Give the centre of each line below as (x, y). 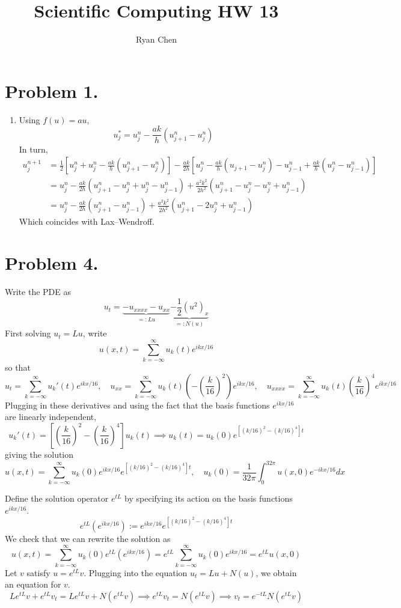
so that (18, 367)
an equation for (33, 584)
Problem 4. (52, 263)
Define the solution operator (57, 498)
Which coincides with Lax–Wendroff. (87, 221)
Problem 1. (52, 90)
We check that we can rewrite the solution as (88, 539)
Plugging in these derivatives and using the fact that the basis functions (137, 405)
